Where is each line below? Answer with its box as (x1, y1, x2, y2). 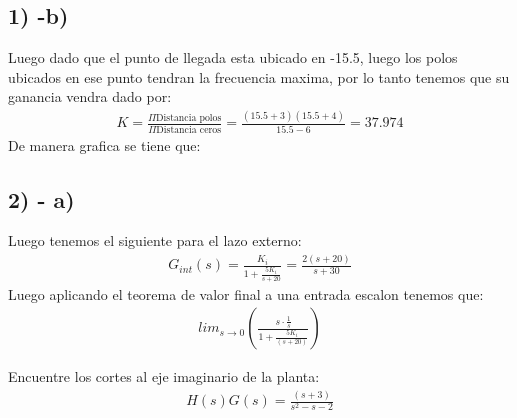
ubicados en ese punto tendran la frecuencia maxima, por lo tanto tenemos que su (8, 66, 510, 87)
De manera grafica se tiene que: (8, 134, 201, 155)
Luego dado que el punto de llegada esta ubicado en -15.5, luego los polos (8, 47, 458, 68)
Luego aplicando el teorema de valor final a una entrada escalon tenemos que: (8, 283, 484, 304)
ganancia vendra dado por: (8, 86, 172, 107)
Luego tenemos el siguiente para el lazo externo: (8, 230, 302, 251)
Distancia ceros (156, 124, 222, 135)
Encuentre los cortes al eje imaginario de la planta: (8, 366, 320, 387)
